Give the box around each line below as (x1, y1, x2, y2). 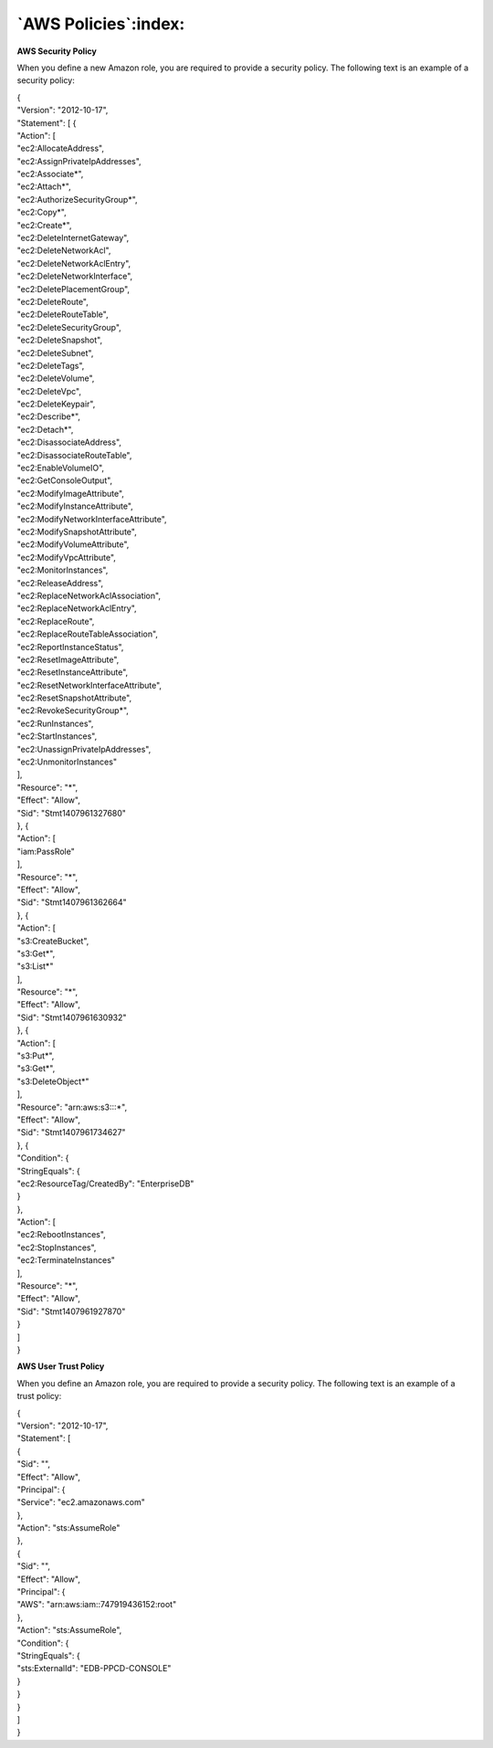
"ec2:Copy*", (16, 206, 68, 218)
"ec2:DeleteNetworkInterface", (16, 270, 133, 282)
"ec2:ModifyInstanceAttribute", (16, 500, 134, 511)
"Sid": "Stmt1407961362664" (16, 897, 127, 908)
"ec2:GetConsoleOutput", (16, 475, 113, 486)
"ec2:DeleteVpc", (16, 385, 82, 396)
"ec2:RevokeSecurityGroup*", (16, 705, 130, 716)
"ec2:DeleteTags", (16, 360, 85, 371)
